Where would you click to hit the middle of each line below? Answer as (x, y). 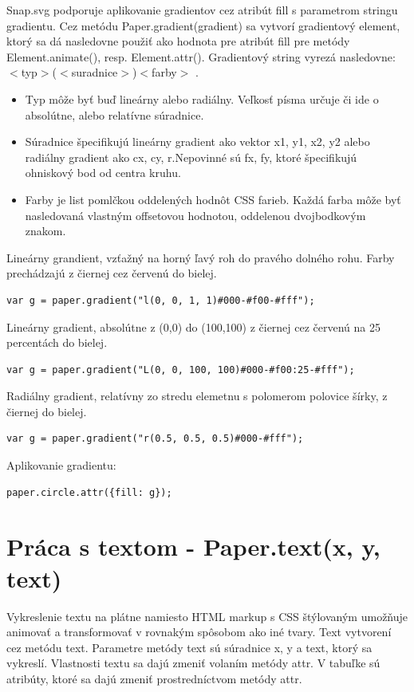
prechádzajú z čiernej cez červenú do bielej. (112, 273)
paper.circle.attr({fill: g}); (89, 492)
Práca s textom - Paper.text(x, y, (193, 547)
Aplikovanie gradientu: (61, 465)
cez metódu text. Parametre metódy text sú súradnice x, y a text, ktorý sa (189, 647)
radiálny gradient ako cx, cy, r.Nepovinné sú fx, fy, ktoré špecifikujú (191, 157)
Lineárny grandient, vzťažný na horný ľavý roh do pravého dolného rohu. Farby (201, 257)
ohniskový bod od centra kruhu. (103, 173)
